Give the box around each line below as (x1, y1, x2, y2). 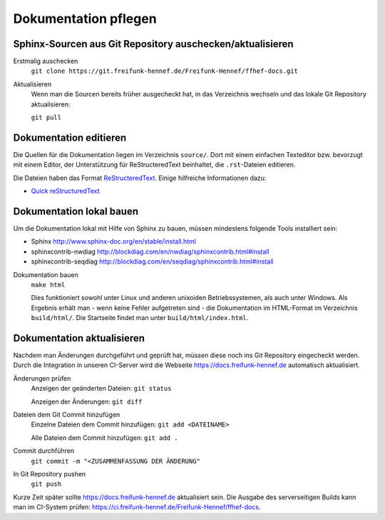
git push (31, 480, 62, 489)
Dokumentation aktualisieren (13, 332, 145, 344)
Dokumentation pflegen (13, 11, 157, 26)
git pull (31, 114, 62, 121)
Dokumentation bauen (13, 270, 78, 279)
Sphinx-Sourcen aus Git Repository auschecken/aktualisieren (13, 38, 294, 50)
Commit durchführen (13, 446, 75, 455)
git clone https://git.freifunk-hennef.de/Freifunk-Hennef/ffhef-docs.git (31, 67, 299, 75)
